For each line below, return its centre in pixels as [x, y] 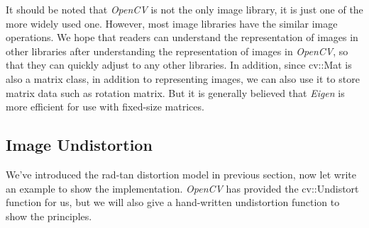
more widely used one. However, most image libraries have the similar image [172, 23]
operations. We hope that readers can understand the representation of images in [182, 37]
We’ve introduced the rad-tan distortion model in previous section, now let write [181, 174]
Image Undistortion [79, 145]
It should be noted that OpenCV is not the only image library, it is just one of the [184, 9]
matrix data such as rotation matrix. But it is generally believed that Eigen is [175, 92]
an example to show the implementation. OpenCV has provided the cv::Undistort [182, 188]
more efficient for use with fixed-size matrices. [105, 107]
